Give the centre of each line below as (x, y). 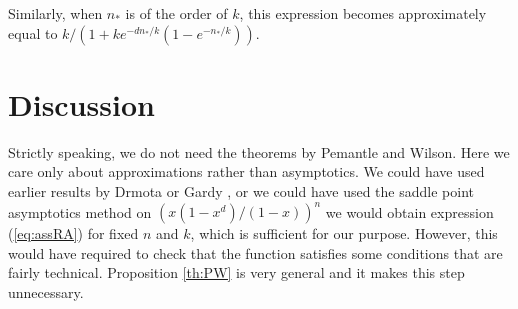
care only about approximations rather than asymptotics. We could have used (246, 171)
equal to (33, 32)
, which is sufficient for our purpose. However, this (344, 233)
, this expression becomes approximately (363, 13)
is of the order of (176, 13)
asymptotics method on (80, 211)
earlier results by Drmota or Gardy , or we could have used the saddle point (241, 190)
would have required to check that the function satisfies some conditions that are (255, 252)
